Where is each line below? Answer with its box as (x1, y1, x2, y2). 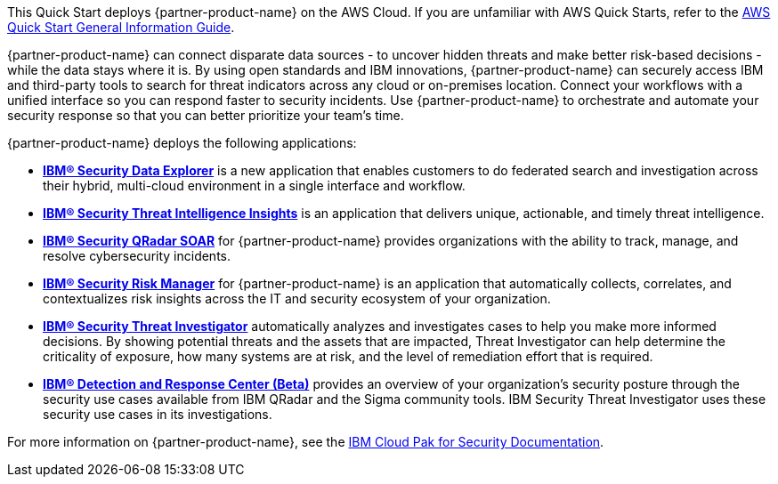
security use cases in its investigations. (43, 407, 272, 422)
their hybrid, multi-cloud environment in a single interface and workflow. (43, 178, 466, 193)
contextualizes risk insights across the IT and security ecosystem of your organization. (43, 291, 551, 306)
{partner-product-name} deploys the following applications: (7, 135, 357, 150)
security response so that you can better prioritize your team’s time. (7, 108, 404, 123)
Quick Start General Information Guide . (7, 20, 235, 35)
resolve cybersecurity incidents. (43, 248, 231, 263)
